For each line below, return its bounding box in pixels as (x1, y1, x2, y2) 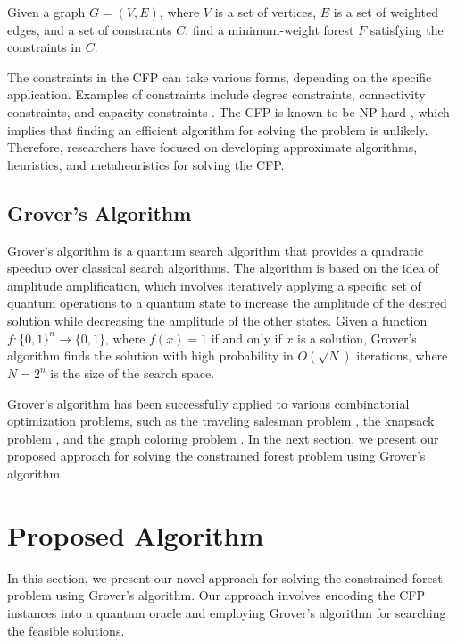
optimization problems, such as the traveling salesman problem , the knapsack (7, 411, 435, 430)
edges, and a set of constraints (7, 20, 172, 38)
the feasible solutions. (7, 621, 125, 639)
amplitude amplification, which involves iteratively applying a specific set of (7, 275, 421, 294)
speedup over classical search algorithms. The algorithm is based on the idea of (7, 258, 439, 277)
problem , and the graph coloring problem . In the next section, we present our (7, 428, 439, 447)
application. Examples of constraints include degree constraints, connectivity (7, 85, 426, 104)
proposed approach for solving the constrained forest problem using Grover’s (7, 446, 426, 465)
